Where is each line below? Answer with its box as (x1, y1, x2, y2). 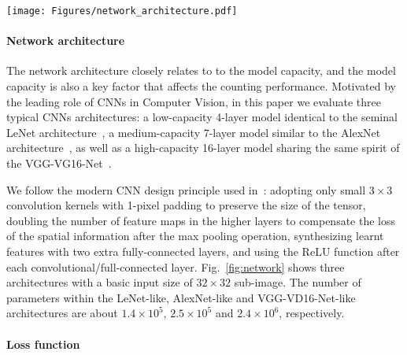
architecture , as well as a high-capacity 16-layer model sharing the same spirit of (6, 139, 400, 156)
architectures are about (6, 305, 118, 321)
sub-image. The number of (234, 274, 361, 290)
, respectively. (279, 305, 345, 321)
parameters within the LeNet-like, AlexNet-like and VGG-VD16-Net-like (6, 289, 356, 305)
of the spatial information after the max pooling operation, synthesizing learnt (6, 227, 384, 244)
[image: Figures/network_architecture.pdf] (6, 6, 238, 17)
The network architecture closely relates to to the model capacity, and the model (6, 62, 396, 79)
